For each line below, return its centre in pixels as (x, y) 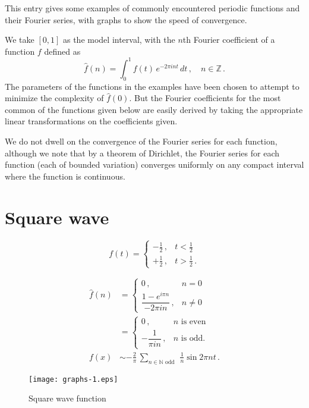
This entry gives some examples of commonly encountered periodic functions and (152, 8)
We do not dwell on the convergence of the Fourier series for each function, (141, 141)
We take (20, 40)
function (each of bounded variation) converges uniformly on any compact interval (154, 164)
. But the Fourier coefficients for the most (205, 98)
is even (193, 321)
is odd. (193, 339)
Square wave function (67, 398)
